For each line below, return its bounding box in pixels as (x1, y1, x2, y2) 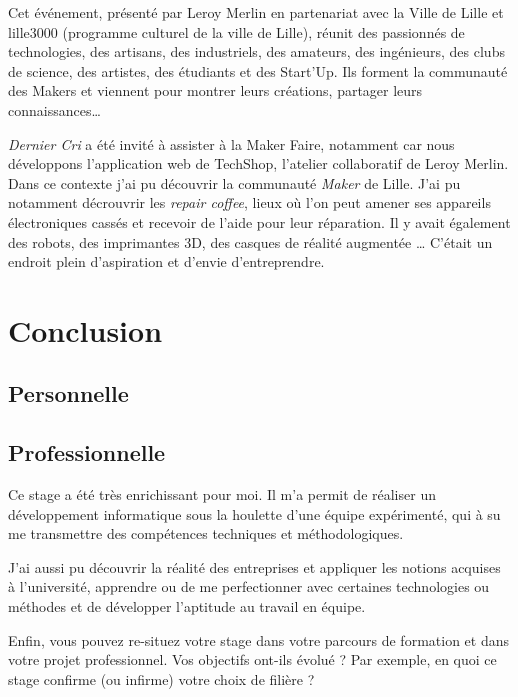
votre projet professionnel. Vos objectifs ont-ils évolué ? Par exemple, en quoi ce (8, 649, 497, 670)
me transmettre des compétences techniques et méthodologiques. (8, 523, 404, 544)
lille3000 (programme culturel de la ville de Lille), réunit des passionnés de (8, 21, 465, 42)
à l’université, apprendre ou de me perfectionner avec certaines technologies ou (8, 576, 490, 597)
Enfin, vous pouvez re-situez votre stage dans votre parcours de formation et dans (8, 629, 509, 650)
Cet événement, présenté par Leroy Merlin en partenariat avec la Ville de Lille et (8, 2, 504, 22)
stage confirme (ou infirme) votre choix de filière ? (8, 668, 315, 689)
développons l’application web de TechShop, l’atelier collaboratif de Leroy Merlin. (8, 153, 509, 174)
